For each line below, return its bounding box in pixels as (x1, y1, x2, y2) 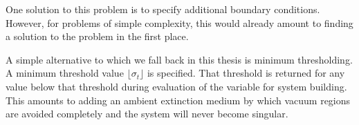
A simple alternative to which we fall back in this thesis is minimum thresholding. (6, 52, 353, 66)
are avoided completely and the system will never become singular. (6, 106, 288, 121)
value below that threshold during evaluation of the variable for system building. (6, 79, 347, 93)
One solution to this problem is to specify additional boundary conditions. (6, 2, 320, 16)
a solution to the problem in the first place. (6, 29, 189, 44)
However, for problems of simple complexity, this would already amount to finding (6, 15, 353, 30)
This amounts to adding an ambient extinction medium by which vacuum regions (6, 93, 351, 107)
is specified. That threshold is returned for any (147, 66, 345, 80)
